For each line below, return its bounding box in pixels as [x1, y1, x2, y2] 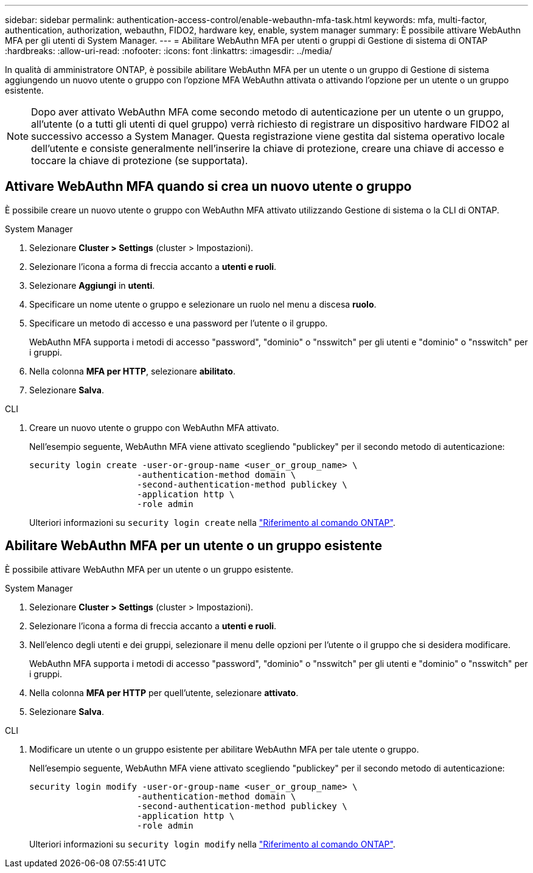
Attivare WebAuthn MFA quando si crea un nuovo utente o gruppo [5, 179, 412, 195]
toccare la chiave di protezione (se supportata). [31, 154, 248, 167]
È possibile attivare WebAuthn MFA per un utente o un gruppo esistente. [5, 564, 294, 575]
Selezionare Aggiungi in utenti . [29, 280, 155, 291]
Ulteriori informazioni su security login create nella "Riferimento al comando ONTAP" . [29, 517, 395, 528]
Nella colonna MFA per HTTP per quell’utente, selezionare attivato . [29, 687, 299, 698]
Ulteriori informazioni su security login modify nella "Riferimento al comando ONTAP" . [29, 838, 395, 849]
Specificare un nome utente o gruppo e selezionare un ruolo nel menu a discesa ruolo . [29, 298, 377, 309]
